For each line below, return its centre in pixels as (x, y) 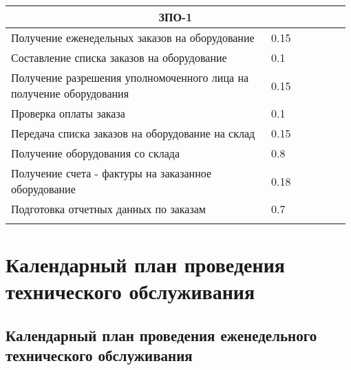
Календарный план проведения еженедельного (161, 335)
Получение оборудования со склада (95, 153)
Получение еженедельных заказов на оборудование (133, 37)
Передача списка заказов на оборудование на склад (133, 133)
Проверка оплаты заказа (68, 113)
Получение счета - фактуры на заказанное (111, 173)
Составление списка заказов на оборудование (119, 57)
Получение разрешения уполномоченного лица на (130, 77)
